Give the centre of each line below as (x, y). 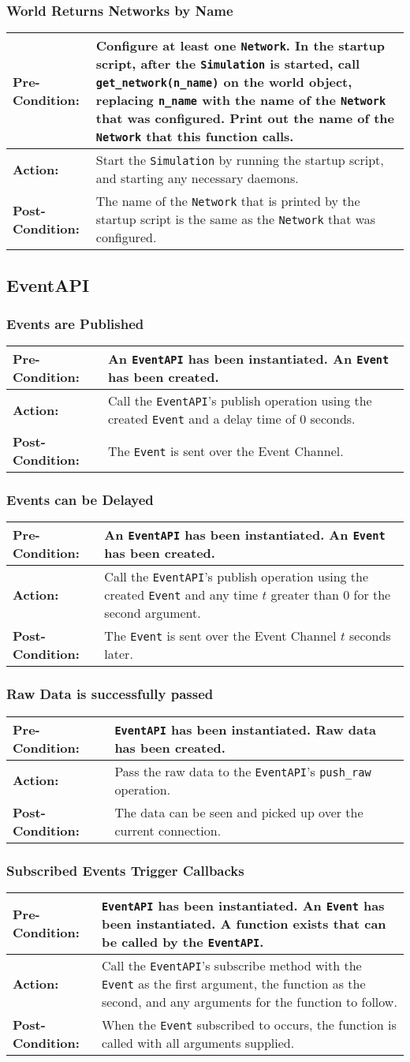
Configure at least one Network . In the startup (240, 46)
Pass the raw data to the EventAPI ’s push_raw (243, 771)
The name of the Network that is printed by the (228, 201)
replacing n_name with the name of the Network (241, 100)
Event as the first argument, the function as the (233, 983)
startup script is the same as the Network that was (236, 219)
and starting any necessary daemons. (197, 178)
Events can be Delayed (80, 500)
